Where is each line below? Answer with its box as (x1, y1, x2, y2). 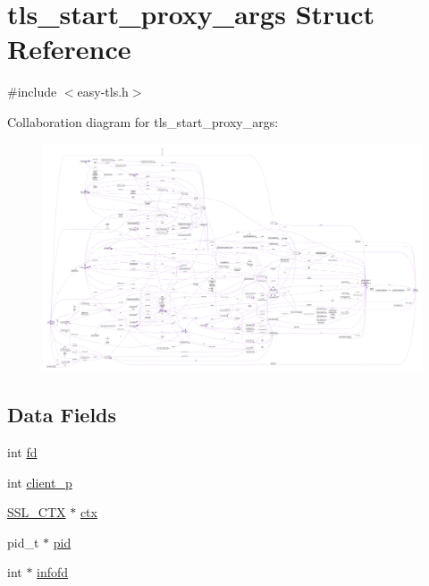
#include (7, 82, 57, 101)
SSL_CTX (7, 503, 66, 522)
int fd (7, 442, 38, 461)
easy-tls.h (77, 82, 129, 101)
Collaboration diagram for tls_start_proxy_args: (7, 112, 279, 131)
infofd (37, 563, 69, 582)
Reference (7, 30, 131, 67)
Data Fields (7, 401, 117, 429)
